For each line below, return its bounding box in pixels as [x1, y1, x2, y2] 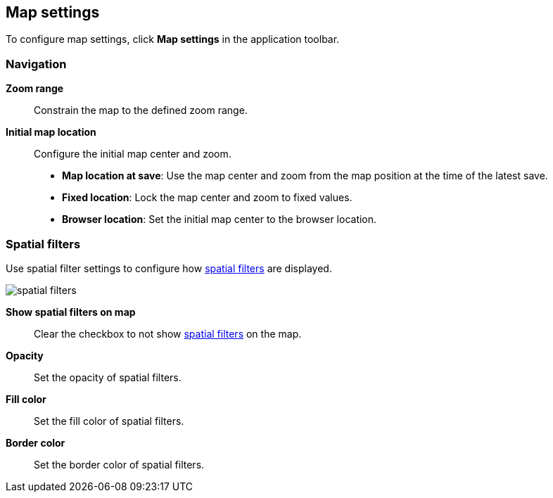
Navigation [6, 56, 67, 71]
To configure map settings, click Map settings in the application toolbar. [6, 33, 340, 46]
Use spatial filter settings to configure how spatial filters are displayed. [6, 262, 332, 274]
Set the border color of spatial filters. [34, 458, 205, 471]
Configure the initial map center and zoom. [34, 148, 231, 160]
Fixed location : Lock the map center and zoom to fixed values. [62, 191, 352, 204]
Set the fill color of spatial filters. [34, 414, 184, 427]
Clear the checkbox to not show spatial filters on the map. [34, 327, 302, 340]
